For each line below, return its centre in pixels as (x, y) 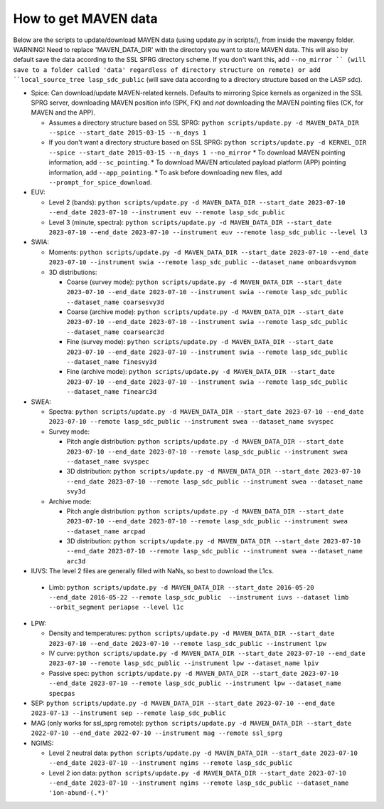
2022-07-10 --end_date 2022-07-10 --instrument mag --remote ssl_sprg (156, 733)
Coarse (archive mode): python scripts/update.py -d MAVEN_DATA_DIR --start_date (205, 312)
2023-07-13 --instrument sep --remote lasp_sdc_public (129, 713)
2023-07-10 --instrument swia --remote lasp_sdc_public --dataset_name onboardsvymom (203, 262)
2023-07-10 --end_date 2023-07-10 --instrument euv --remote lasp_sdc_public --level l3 (208, 232)
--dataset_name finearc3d (112, 392)
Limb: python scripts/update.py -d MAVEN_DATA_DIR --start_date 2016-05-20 (181, 587)
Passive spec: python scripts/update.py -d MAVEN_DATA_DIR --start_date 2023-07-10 (194, 673)
